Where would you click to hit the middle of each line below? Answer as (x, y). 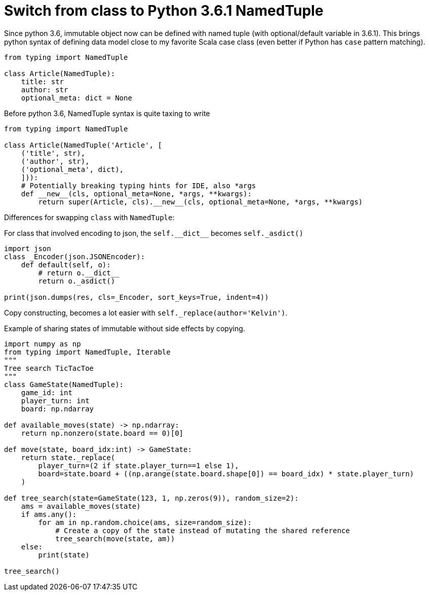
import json (28, 248)
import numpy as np (43, 344)
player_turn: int (55, 400)
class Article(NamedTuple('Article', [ (83, 145)
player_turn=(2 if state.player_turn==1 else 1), (139, 465)
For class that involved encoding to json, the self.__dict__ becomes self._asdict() (154, 233)
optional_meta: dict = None (76, 98)
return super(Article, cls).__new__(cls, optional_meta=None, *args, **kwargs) (201, 202)
